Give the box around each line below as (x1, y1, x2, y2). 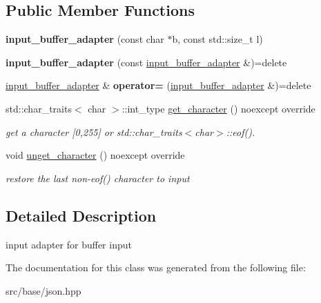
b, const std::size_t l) (172, 32, 263, 46)
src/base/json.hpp (6, 283, 81, 297)
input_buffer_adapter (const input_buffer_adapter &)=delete (6, 55, 287, 69)
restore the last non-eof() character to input (6, 170, 190, 185)
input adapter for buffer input (6, 237, 132, 251)
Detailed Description (6, 204, 157, 226)
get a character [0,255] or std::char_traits (6, 124, 182, 139)
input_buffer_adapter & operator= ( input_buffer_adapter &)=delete (6, 78, 311, 92)
